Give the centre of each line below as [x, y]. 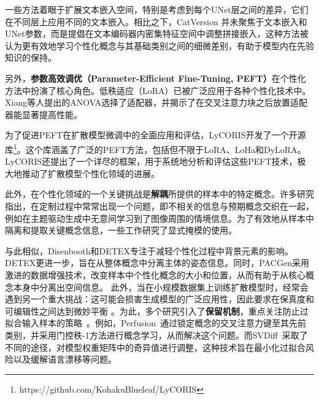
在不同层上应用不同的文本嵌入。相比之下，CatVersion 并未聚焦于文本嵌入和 [156, 21]
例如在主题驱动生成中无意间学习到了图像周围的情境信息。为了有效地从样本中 [159, 218]
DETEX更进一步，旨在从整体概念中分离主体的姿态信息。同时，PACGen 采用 [157, 263]
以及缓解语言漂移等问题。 [65, 359]
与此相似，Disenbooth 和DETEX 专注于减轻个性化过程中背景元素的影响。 [149, 250]
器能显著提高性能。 [44, 114]
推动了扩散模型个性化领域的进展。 [90, 173]
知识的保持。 [31, 57]
